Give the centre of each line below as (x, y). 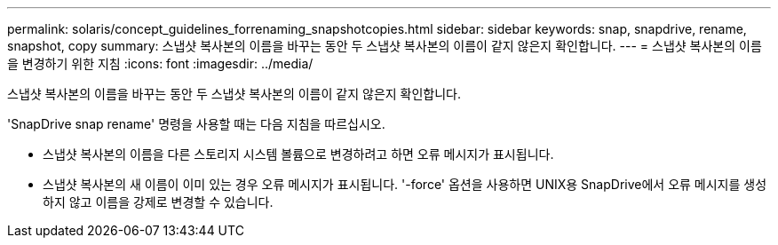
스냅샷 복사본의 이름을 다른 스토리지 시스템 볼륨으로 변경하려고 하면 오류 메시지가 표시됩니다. (298, 154)
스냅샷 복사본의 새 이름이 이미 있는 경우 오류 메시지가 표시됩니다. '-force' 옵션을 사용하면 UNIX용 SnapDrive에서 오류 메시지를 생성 (405, 184)
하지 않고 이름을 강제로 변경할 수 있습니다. (158, 202)
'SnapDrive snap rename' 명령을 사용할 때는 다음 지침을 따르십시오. (196, 124)
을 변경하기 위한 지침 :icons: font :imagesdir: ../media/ (160, 63)
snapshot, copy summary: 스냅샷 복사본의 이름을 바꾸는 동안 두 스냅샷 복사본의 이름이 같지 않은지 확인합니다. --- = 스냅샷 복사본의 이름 (385, 46)
